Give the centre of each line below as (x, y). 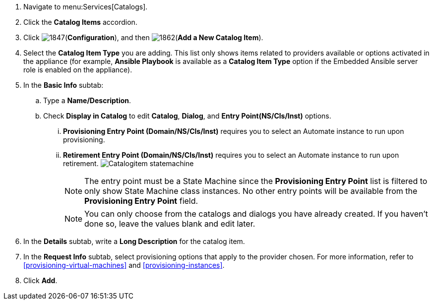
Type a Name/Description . (87, 100)
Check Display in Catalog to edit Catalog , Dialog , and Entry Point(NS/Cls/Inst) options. (187, 116)
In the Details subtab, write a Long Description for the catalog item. (134, 241)
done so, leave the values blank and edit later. (170, 224)
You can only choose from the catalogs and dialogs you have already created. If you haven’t (256, 214)
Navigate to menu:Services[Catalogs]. (86, 7)
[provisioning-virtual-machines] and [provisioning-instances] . (124, 265)
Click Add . (40, 280)
